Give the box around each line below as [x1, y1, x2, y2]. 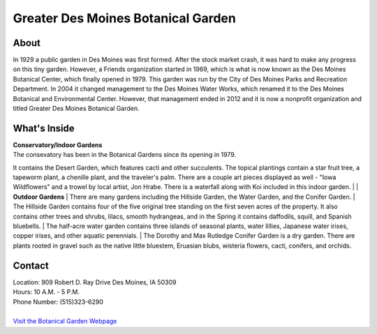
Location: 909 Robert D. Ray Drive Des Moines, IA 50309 [13, 278, 177, 286]
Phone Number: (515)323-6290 [13, 297, 104, 306]
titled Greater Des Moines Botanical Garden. [13, 105, 140, 113]
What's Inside [13, 122, 75, 134]
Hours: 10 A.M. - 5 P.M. [13, 288, 80, 296]
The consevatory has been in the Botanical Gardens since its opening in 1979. [13, 151, 237, 159]
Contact [13, 259, 49, 271]
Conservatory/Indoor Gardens [13, 140, 103, 149]
